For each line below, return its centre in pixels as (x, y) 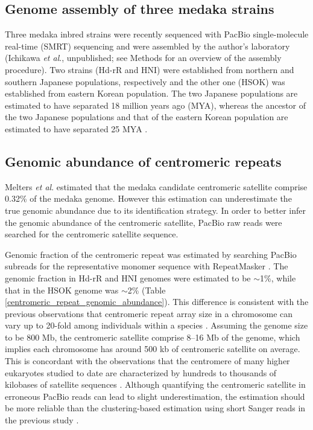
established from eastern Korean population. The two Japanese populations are (151, 93)
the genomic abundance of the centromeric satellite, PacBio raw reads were (144, 222)
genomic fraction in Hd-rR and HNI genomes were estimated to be (128, 278)
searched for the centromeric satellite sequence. (92, 234)
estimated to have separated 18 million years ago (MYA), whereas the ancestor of (156, 105)
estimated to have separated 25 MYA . (76, 128)
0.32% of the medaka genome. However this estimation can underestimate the (148, 198)
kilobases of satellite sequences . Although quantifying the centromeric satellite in (155, 384)
